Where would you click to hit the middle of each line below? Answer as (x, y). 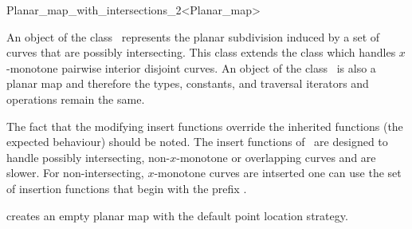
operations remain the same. (76, 99)
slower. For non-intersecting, (75, 173)
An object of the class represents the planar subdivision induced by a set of (193, 36)
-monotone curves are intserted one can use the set (278, 173)
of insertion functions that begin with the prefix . (127, 188)
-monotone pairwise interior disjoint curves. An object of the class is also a (191, 67)
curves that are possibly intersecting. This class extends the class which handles (201, 52)
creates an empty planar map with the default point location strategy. (177, 215)
